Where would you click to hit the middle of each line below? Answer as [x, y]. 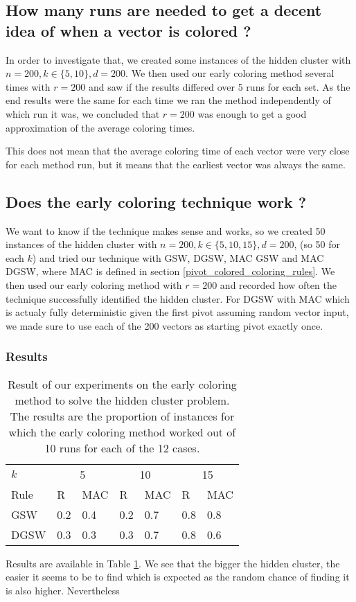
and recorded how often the [278, 284]
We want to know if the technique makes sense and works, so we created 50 [166, 230]
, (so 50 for [317, 244]
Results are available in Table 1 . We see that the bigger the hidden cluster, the [173, 563]
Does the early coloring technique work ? [156, 201]
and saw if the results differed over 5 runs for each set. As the [219, 86]
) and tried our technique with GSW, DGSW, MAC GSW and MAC [178, 257]
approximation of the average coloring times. [100, 127]
